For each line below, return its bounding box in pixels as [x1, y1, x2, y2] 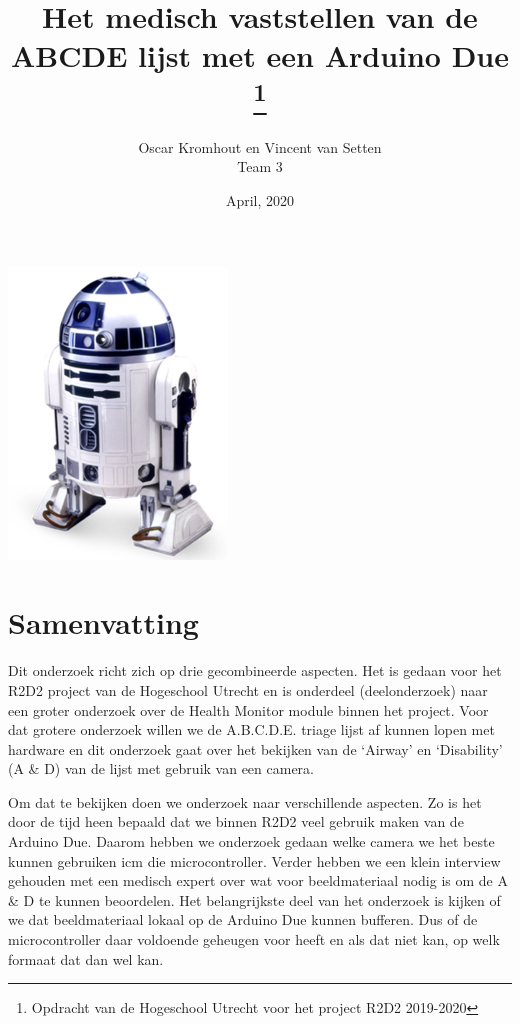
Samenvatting [8, 602, 199, 643]
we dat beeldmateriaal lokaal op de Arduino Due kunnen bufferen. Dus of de [8, 909, 478, 930]
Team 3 [237, 156, 283, 177]
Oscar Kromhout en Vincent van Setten [138, 136, 382, 157]
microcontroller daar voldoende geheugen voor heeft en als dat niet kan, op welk [8, 929, 500, 950]
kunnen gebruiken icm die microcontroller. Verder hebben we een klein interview [8, 850, 501, 871]
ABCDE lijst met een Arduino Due [10, 35, 510, 76]
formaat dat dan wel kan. [8, 948, 164, 969]
